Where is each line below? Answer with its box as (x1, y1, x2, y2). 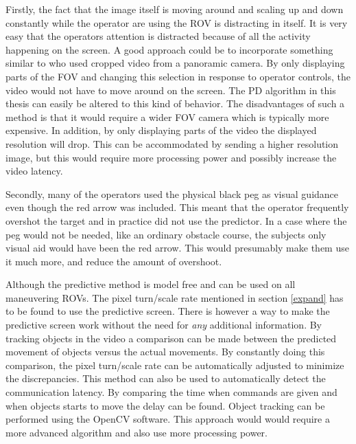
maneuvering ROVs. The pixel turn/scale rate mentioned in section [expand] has (5, 290, 344, 304)
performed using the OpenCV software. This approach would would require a (5, 412, 330, 426)
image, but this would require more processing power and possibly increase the (5, 150, 337, 164)
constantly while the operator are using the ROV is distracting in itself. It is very (5, 15, 348, 30)
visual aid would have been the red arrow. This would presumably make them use (5, 241, 349, 255)
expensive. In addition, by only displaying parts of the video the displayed (5, 123, 317, 137)
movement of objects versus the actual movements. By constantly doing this (5, 344, 325, 359)
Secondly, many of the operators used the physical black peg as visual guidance (5, 186, 339, 201)
